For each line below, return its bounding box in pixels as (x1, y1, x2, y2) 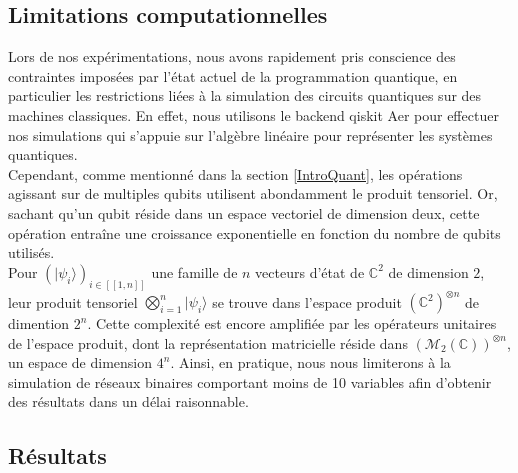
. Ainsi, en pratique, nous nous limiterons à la (170, 352, 451, 373)
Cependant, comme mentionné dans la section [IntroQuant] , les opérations (8, 163, 463, 184)
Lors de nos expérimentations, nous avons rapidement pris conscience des (8, 46, 456, 67)
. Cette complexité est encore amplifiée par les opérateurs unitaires (87, 313, 497, 334)
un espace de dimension (8, 352, 153, 373)
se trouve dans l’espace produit (212, 291, 402, 312)
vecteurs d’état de (255, 261, 365, 282)
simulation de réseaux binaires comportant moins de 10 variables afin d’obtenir (8, 371, 492, 392)
